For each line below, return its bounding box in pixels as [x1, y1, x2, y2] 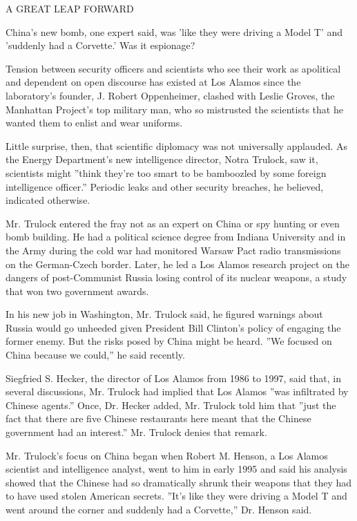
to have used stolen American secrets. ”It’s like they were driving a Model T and [6, 489, 347, 503]
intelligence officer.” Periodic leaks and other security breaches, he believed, [6, 179, 324, 193]
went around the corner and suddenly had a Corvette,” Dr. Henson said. [6, 502, 312, 516]
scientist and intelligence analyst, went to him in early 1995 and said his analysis [6, 462, 347, 476]
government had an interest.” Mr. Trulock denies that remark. [6, 425, 267, 439]
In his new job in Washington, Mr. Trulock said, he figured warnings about [6, 307, 323, 321]
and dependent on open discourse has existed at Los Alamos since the [6, 75, 301, 89]
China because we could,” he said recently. [6, 348, 185, 362]
